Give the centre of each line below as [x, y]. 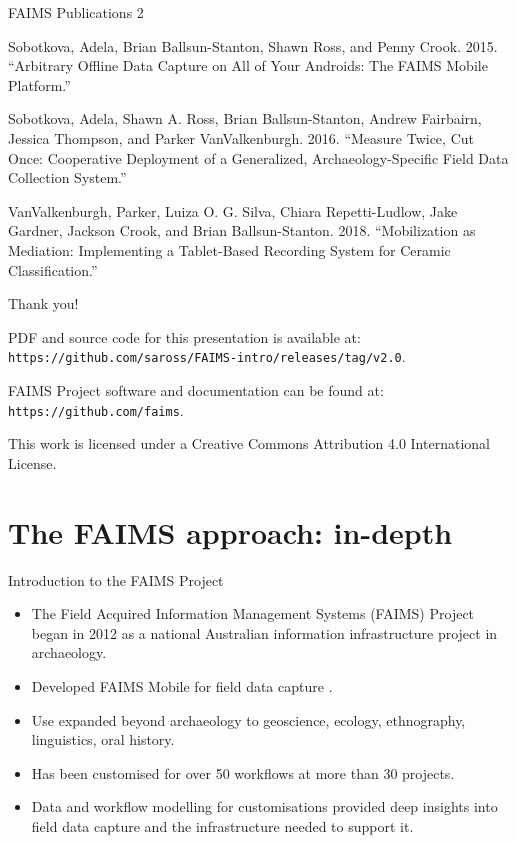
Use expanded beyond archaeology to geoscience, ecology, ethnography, [248, 719]
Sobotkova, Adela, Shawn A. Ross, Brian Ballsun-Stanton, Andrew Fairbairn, [245, 118]
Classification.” [53, 269]
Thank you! [43, 303]
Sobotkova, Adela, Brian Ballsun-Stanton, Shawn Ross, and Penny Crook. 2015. [253, 45]
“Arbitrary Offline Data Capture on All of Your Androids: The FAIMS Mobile [248, 65]
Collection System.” [67, 177]
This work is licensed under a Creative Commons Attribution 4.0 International [249, 443]
